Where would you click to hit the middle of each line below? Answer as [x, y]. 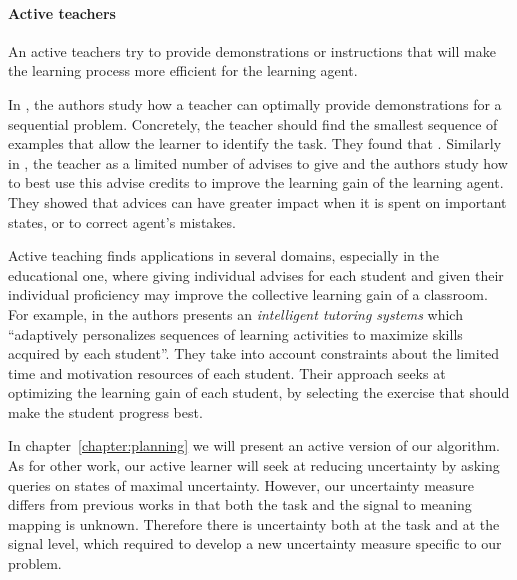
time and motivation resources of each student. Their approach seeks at [227, 372]
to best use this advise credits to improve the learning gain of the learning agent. [256, 182]
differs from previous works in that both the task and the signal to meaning [240, 504]
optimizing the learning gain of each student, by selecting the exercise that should [259, 392]
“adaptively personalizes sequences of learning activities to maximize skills [235, 333]
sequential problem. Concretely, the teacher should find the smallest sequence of [253, 123]
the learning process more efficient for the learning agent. [183, 70]
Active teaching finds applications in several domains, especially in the [223, 255]
